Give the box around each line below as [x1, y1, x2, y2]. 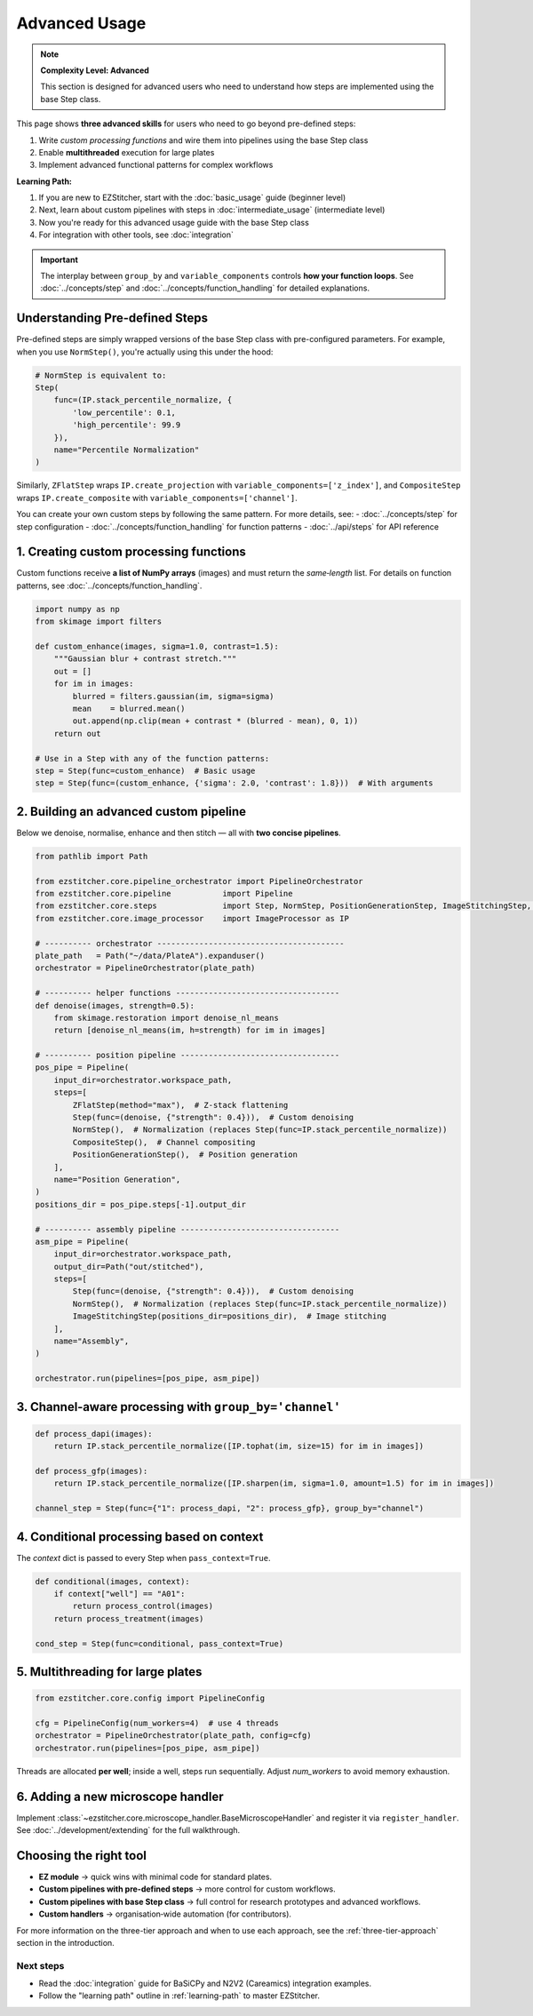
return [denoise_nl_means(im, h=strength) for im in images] [53, 1025, 326, 1035]
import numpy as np [35, 604, 120, 614]
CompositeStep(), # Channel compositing [72, 1137, 256, 1147]
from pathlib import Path [35, 851, 148, 861]
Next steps [16, 1959, 65, 1972]
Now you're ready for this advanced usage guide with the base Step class [38, 217, 310, 227]
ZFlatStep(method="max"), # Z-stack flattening [72, 1100, 289, 1110]
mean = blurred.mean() [72, 703, 186, 713]
